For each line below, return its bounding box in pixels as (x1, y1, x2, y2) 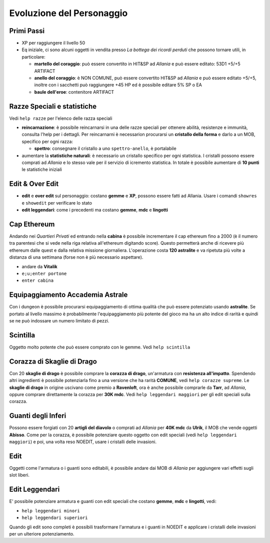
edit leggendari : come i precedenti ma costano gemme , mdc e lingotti (21, 207, 168, 213)
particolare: (21, 54, 45, 60)
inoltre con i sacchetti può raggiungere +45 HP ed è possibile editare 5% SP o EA (34, 82, 202, 88)
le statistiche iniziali (21, 166, 62, 172)
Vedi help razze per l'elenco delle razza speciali (9, 115, 112, 121)
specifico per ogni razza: (21, 138, 73, 144)
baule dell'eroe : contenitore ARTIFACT (34, 89, 114, 95)
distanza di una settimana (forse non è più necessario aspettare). (9, 254, 143, 260)
